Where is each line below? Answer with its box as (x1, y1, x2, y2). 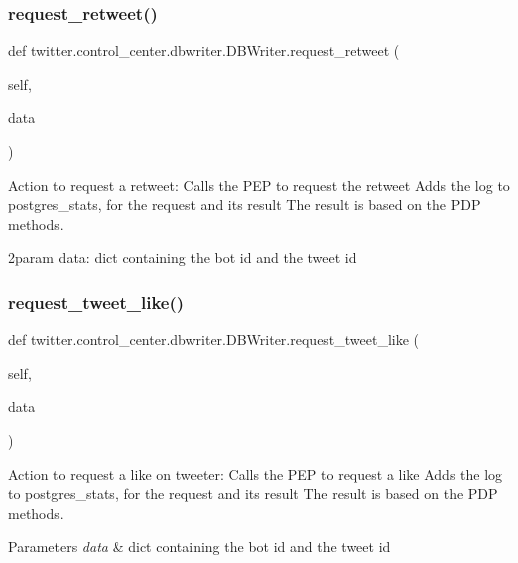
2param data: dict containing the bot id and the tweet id (8, 247, 357, 268)
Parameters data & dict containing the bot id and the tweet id (8, 536, 391, 557)
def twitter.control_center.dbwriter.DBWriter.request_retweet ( (8, 40, 400, 61)
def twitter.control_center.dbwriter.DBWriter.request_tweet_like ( (8, 329, 420, 350)
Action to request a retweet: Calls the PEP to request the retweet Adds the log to (8, 174, 510, 195)
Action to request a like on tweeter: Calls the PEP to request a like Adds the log (8, 463, 503, 484)
